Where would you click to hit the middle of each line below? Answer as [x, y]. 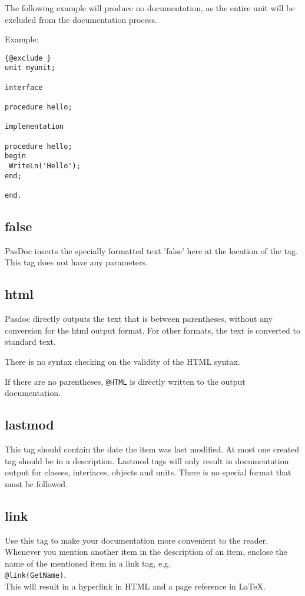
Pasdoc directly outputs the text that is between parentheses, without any [139, 319]
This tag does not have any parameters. [76, 262]
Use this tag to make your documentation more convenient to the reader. [137, 540]
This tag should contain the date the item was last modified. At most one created [152, 449]
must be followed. [37, 483]
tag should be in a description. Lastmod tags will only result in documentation [147, 460]
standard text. [30, 342]
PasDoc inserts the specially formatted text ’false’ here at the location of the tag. [151, 250]
